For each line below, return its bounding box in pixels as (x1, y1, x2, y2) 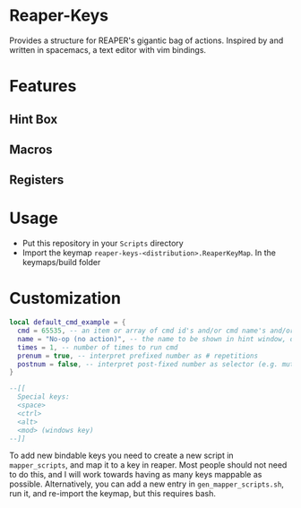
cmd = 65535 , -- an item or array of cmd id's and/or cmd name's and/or (17, 326, 295, 336)
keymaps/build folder (21, 257, 101, 268)
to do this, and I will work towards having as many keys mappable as (9, 469, 262, 480)
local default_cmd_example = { (9, 318, 126, 327)
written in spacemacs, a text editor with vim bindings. (9, 44, 207, 55)
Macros (9, 142, 53, 157)
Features (9, 76, 77, 97)
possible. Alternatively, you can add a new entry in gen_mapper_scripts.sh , (9, 478, 285, 489)
